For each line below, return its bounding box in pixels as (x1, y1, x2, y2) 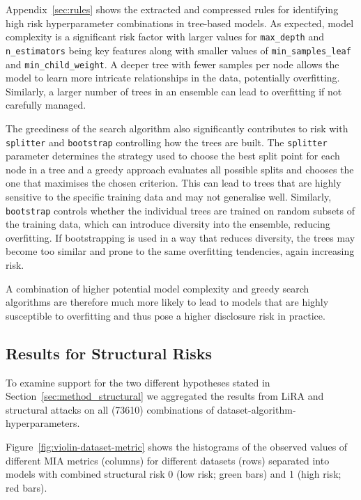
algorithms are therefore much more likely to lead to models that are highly (6, 295, 329, 309)
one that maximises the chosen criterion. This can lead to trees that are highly (6, 175, 341, 190)
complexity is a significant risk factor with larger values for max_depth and (6, 29, 324, 44)
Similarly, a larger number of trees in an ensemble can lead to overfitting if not (6, 84, 342, 98)
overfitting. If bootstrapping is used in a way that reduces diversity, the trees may (6, 230, 355, 244)
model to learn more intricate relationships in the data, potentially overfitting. (6, 70, 340, 85)
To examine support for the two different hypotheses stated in (6, 375, 270, 389)
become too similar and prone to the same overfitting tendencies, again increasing (6, 244, 355, 258)
